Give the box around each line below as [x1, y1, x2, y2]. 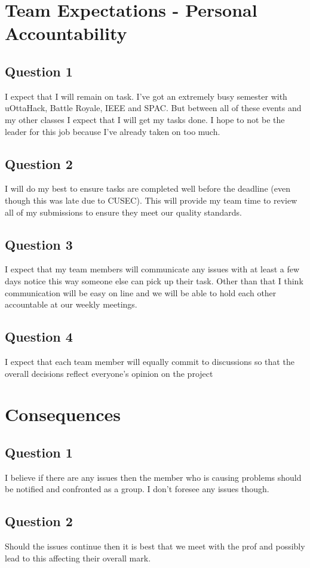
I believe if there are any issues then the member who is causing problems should [5, 471, 302, 483]
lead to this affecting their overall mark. [5, 551, 151, 564]
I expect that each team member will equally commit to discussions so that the [5, 355, 294, 367]
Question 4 [5, 327, 73, 346]
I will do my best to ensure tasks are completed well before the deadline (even [5, 182, 290, 195]
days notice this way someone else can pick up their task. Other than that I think [5, 274, 303, 287]
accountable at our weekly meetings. [5, 298, 137, 311]
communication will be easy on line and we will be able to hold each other [5, 286, 277, 299]
